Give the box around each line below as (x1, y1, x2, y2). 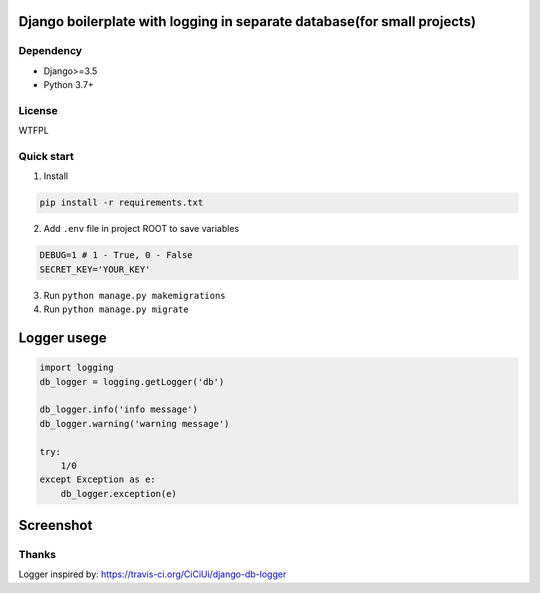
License (18, 103, 59, 117)
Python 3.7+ (43, 79, 94, 91)
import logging (39, 362, 114, 374)
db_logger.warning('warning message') (39, 418, 230, 429)
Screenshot (18, 517, 93, 534)
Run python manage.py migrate (43, 303, 189, 315)
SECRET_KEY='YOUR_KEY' (39, 263, 151, 275)
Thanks (18, 548, 57, 562)
